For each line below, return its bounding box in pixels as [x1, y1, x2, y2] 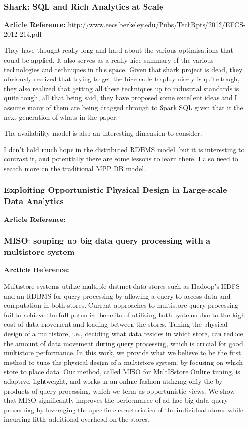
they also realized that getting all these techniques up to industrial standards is [4, 83, 239, 93]
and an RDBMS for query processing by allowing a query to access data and [4, 290, 231, 300]
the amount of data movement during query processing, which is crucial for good [4, 338, 243, 348]
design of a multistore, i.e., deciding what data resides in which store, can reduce [4, 328, 243, 338]
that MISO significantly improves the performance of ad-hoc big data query [4, 395, 228, 405]
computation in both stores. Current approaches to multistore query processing [4, 300, 238, 310]
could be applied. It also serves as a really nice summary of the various [4, 55, 214, 64]
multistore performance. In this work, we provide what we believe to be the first [4, 348, 241, 358]
